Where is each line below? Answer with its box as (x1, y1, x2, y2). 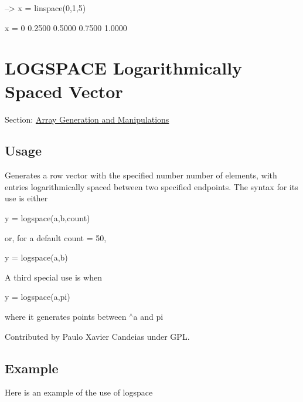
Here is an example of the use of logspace (5, 386, 153, 398)
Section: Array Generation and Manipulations (5, 113, 169, 125)
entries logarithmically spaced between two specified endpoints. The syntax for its (5, 180, 298, 192)
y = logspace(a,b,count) (5, 212, 90, 224)
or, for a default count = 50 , (5, 231, 107, 244)
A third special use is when (5, 271, 102, 283)
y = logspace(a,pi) (5, 290, 70, 303)
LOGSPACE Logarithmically (5, 56, 243, 80)
